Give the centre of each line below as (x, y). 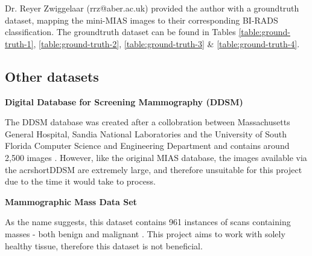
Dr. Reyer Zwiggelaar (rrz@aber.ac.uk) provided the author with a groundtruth (152, 8)
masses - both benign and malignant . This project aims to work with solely (145, 233)
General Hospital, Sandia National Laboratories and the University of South (146, 133)
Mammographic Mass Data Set (71, 201)
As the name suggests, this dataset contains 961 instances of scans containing (148, 222)
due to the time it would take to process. (80, 181)
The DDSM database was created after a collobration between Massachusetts (148, 122)
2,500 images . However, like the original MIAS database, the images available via (156, 157)
